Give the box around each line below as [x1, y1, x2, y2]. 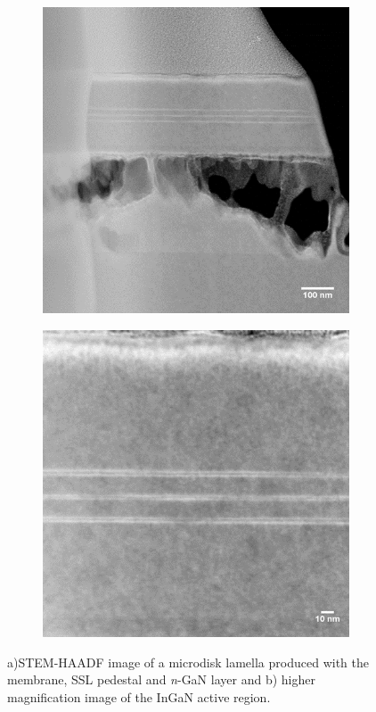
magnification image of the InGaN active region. [7, 687, 271, 706]
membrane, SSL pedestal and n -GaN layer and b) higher [7, 670, 315, 689]
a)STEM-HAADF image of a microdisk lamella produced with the [7, 652, 369, 671]
